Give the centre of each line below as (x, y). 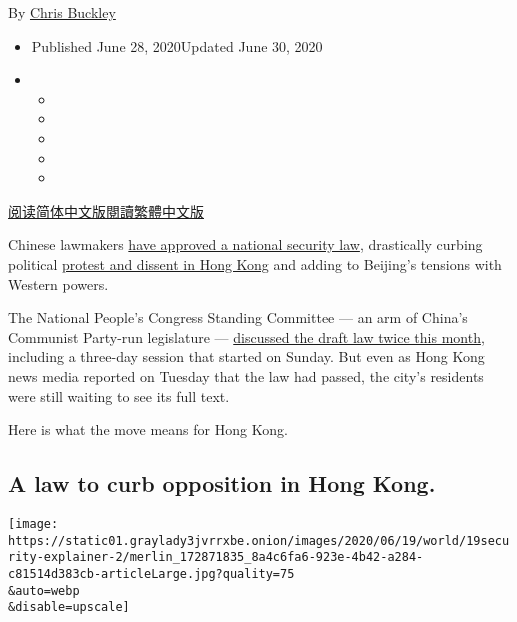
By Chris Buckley (62, 12)
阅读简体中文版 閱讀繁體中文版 (106, 210)
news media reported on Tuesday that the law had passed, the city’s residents (246, 375)
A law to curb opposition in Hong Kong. (222, 483)
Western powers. (58, 283)
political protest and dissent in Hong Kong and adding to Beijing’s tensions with (255, 263)
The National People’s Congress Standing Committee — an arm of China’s (238, 317)
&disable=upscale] (69, 607)
